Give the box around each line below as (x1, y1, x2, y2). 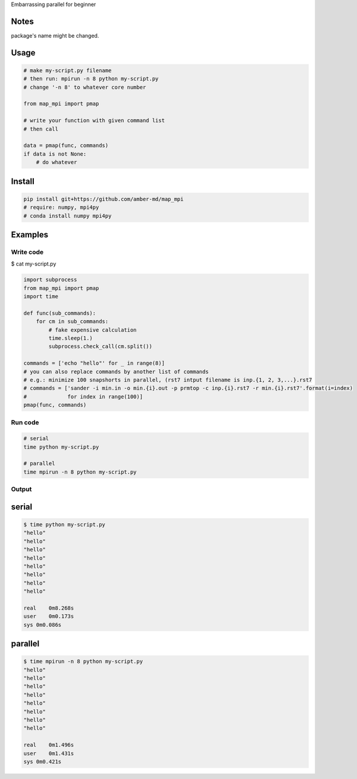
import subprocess (23, 276, 77, 283)
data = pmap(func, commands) (23, 142, 109, 149)
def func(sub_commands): (23, 310, 96, 316)
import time (23, 293, 59, 300)
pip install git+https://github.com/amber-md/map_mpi (23, 196, 184, 202)
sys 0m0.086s (23, 621, 62, 628)
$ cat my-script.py (11, 260, 57, 268)
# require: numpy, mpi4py (23, 204, 99, 211)
